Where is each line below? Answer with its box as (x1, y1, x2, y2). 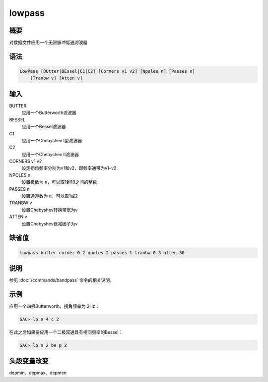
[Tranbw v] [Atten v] (30, 75, 83, 81)
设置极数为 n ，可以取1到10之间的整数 (21, 179, 97, 185)
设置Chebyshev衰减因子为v (21, 220, 78, 226)
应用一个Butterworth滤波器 (21, 109, 76, 116)
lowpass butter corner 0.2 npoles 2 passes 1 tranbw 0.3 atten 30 (19, 250, 185, 255)
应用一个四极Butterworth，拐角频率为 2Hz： (9, 303, 100, 309)
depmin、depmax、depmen (9, 370, 67, 376)
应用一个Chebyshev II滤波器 (21, 151, 79, 157)
